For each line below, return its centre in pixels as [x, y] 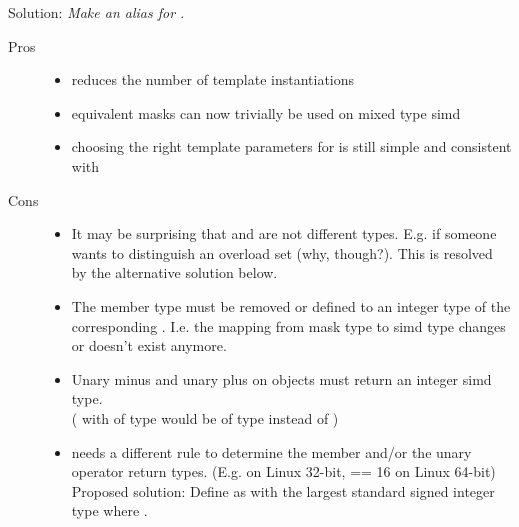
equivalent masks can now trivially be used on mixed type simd [266, 112]
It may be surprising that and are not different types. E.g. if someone [284, 233]
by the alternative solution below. [174, 272]
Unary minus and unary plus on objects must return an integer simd [281, 378]
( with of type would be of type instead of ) [205, 417]
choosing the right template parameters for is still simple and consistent [291, 146]
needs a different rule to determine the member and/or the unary [271, 451]
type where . [109, 510]
